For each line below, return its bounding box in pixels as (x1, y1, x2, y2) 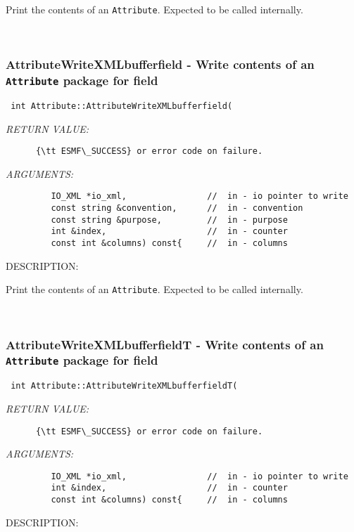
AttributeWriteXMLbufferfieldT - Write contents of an (6, 335, 324, 353)
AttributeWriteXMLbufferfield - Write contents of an (6, 56, 315, 73)
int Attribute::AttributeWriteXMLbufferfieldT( (11, 381, 238, 391)
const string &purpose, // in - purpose (51, 214, 288, 225)
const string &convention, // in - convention (51, 203, 303, 214)
